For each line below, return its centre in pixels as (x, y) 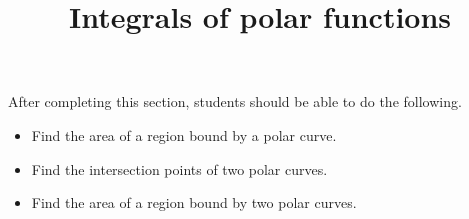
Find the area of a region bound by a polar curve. (184, 134)
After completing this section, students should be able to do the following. (235, 101)
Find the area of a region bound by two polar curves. (194, 202)
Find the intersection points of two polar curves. (179, 168)
